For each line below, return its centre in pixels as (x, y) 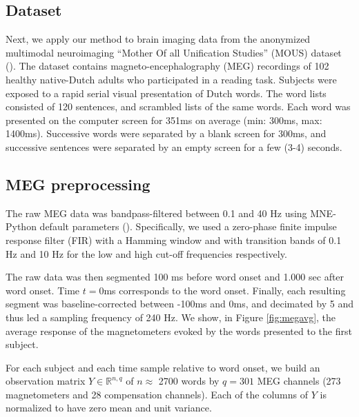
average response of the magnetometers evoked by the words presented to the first (179, 330)
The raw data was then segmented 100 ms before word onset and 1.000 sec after (175, 277)
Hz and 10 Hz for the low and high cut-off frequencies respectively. (146, 253)
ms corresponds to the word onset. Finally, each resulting (225, 290)
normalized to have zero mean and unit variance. (109, 408)
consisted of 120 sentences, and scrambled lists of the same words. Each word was (178, 106)
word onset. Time (43, 290)
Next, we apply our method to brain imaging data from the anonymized (158, 39)
